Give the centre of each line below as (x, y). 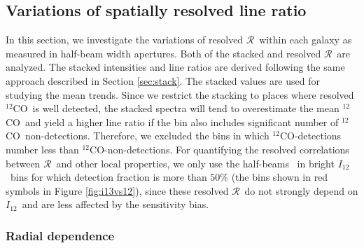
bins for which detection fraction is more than (108, 177)
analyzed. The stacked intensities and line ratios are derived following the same (175, 67)
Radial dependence (60, 235)
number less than (42, 149)
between (23, 163)
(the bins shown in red (280, 177)
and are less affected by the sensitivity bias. (115, 204)
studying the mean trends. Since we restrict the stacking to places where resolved (180, 94)
